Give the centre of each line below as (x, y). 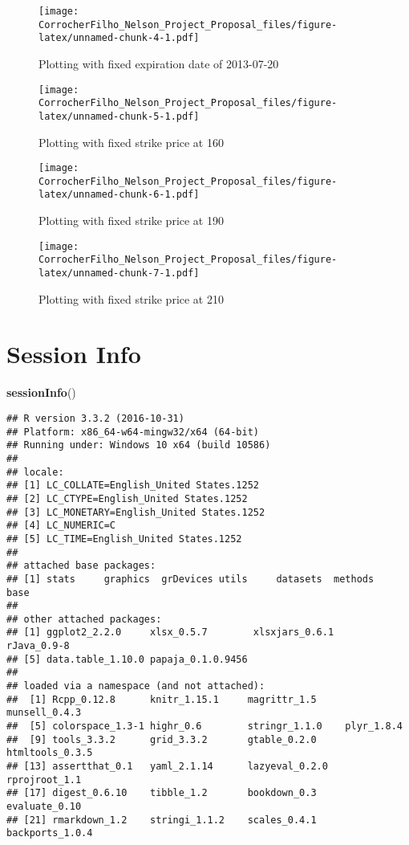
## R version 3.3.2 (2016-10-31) (95, 418)
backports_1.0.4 (50, 833)
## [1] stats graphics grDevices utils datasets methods (190, 579)
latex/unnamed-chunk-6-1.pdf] (119, 195)
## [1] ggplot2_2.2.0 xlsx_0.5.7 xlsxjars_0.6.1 (170, 633)
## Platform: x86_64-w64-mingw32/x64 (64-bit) (133, 432)
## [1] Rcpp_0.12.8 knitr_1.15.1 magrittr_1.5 (162, 699)
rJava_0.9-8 (38, 646)
